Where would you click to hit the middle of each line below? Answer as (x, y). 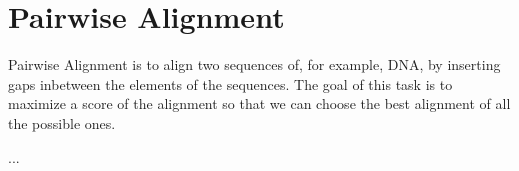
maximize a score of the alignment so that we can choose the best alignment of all (259, 103)
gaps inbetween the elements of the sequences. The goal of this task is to (230, 83)
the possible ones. (62, 122)
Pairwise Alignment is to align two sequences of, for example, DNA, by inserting (254, 64)
